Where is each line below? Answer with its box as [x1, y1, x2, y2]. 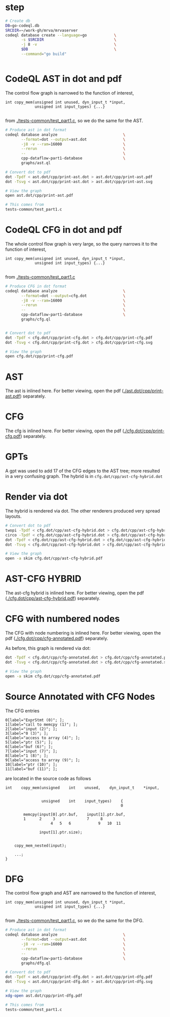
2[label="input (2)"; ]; [5, 726, 58, 731]
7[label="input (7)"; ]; [5, 749, 58, 754]
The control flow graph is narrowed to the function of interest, [5, 89, 134, 96]
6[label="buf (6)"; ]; [5, 744, 53, 749]
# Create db [5, 18, 30, 23]
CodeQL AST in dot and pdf [5, 73, 122, 85]
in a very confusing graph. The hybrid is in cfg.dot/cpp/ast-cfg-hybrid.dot [5, 473, 163, 480]
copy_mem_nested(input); [14, 843, 67, 848]
